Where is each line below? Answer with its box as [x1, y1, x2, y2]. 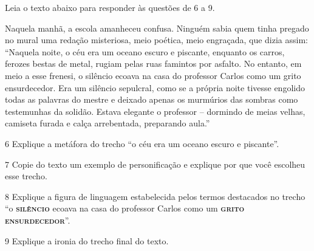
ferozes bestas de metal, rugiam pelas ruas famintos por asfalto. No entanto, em [5, 57, 302, 70]
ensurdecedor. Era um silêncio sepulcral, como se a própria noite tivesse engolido [5, 81, 305, 94]
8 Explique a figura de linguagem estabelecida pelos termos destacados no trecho [5, 190, 305, 202]
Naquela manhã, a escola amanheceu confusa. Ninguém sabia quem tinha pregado [5, 21, 309, 34]
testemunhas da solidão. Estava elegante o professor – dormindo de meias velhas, [5, 105, 305, 117]
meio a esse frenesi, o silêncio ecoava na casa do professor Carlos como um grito [5, 69, 301, 81]
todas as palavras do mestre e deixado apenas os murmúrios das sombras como [5, 93, 298, 106]
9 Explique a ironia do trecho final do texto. [5, 234, 169, 247]
